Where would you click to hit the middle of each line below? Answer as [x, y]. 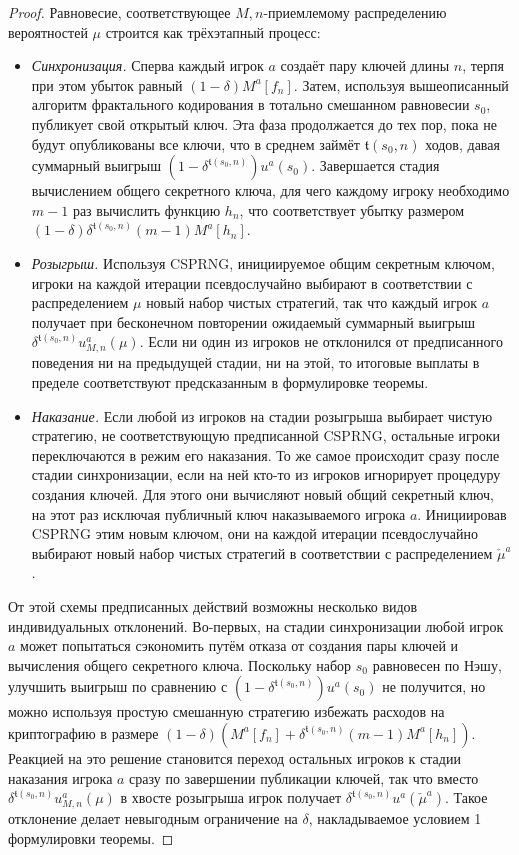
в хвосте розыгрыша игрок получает [231, 797]
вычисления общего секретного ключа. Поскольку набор [180, 664]
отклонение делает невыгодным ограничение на [153, 818]
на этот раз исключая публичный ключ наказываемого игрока [218, 513]
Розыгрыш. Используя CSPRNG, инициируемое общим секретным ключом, [263, 262]
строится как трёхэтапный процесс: [213, 31]
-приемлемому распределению [355, 12]
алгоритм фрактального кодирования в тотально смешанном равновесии [250, 104]
